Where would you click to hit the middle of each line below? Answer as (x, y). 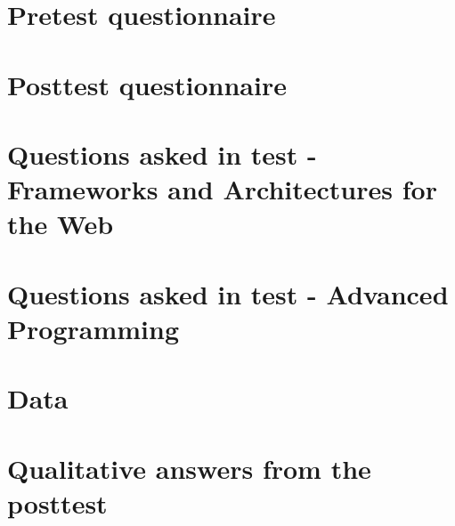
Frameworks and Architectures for (222, 189)
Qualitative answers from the (189, 468)
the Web (61, 224)
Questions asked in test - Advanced (228, 293)
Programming (93, 328)
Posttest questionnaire (147, 84)
